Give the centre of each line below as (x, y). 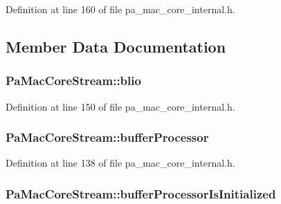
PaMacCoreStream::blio (73, 81)
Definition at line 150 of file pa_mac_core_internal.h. (120, 106)
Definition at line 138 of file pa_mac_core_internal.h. (120, 163)
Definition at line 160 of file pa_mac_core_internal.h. (120, 9)
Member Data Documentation (116, 46)
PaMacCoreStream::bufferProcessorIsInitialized (141, 193)
